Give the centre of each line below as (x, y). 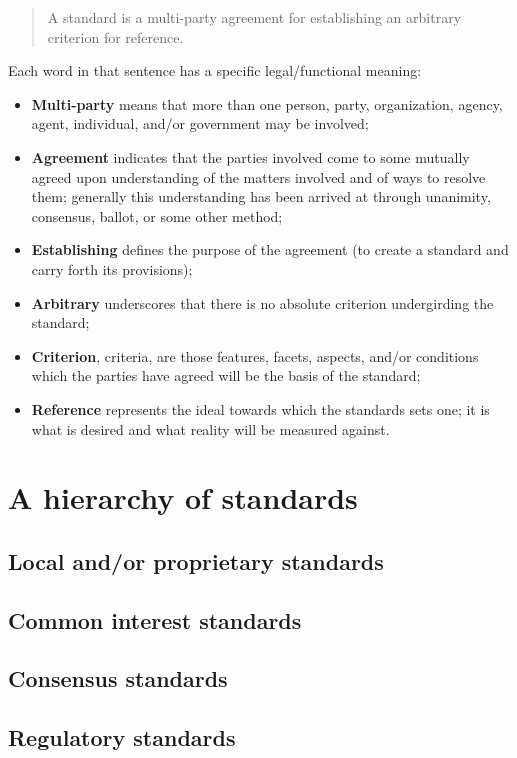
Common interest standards (155, 619)
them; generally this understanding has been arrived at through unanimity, (261, 196)
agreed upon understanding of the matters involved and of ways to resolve (258, 176)
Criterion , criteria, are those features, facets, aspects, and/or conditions (255, 355)
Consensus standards (118, 678)
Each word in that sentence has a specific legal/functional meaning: (215, 70)
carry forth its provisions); (112, 268)
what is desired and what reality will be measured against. (210, 428)
